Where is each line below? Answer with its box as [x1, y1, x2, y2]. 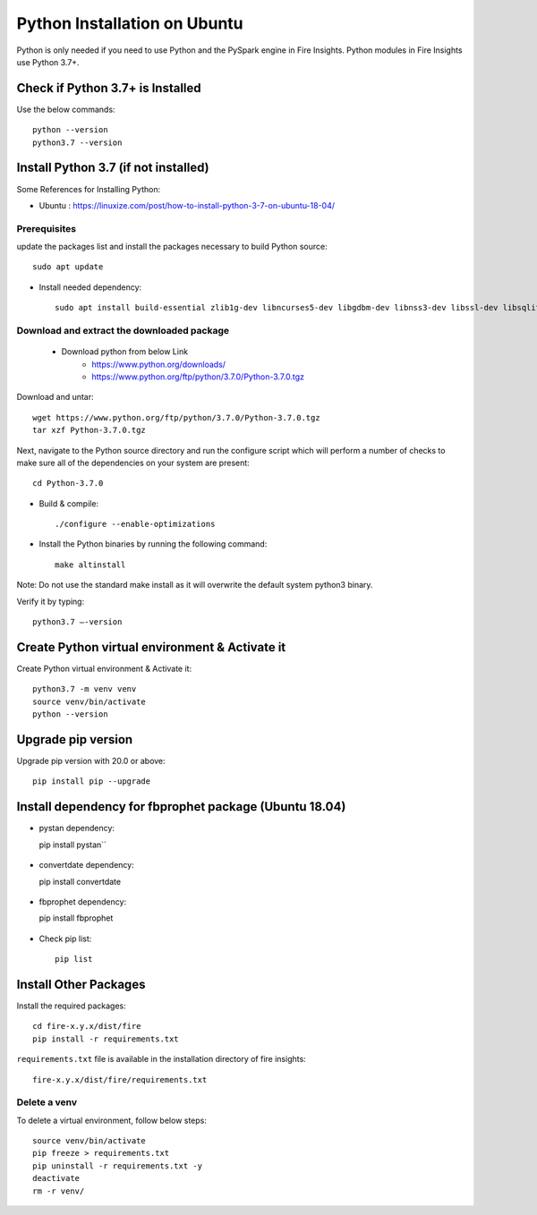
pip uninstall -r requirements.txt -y [32, 1160, 203, 1171]
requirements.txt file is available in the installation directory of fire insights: [16, 1054, 306, 1065]
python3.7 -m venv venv [32, 684, 137, 694]
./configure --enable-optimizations [55, 519, 216, 530]
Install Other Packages [16, 976, 146, 992]
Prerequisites [16, 222, 76, 234]
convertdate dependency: [38, 860, 134, 871]
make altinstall [55, 559, 126, 570]
